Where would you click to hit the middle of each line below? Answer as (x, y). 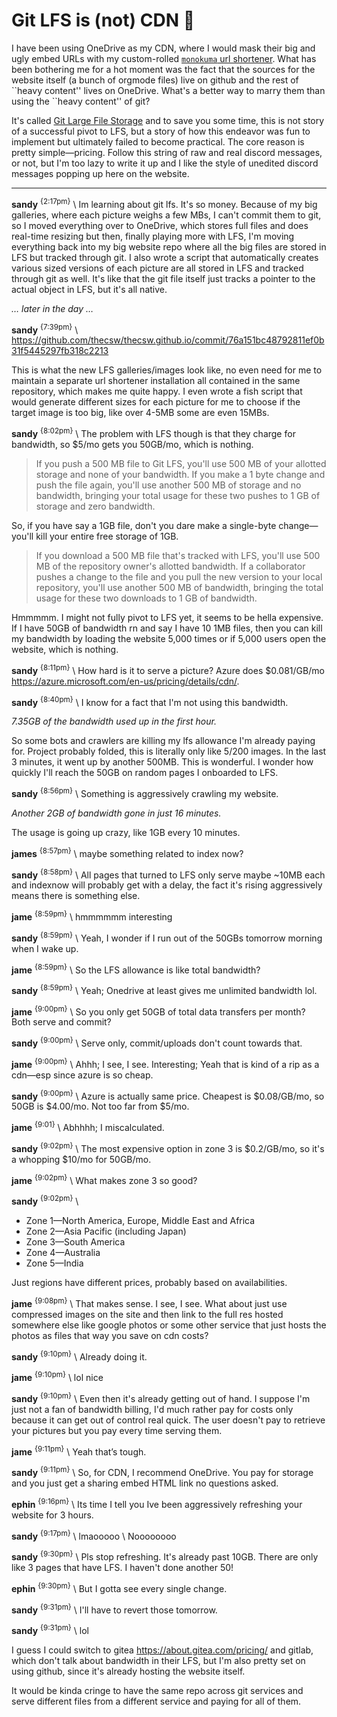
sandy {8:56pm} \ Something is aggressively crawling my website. (145, 792)
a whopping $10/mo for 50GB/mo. (81, 1159)
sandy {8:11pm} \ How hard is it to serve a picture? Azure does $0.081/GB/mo (168, 669)
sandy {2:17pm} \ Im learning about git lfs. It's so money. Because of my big (164, 203)
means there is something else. (76, 896)
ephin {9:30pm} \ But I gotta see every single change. (119, 1587)
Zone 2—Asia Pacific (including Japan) (106, 1231)
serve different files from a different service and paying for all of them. (156, 1701)
